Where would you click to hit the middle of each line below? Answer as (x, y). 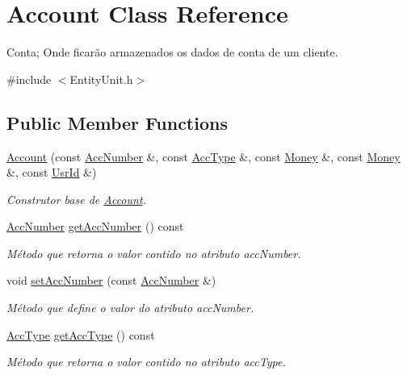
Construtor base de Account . (76, 199)
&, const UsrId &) (52, 172)
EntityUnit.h (101, 79)
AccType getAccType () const (81, 334)
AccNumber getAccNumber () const (95, 226)
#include (29, 79)
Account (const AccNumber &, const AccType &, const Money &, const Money (203, 156)
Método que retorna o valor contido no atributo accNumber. (154, 253)
